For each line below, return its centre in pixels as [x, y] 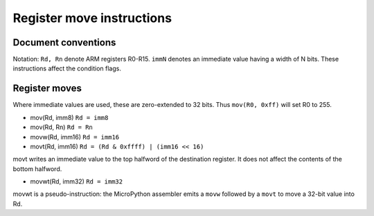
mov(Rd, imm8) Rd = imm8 [69, 117]
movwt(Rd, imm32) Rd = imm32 [77, 181]
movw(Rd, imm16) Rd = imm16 [75, 137]
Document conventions [64, 42]
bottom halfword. [37, 168]
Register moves [47, 89]
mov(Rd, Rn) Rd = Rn [62, 127]
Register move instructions [92, 18]
